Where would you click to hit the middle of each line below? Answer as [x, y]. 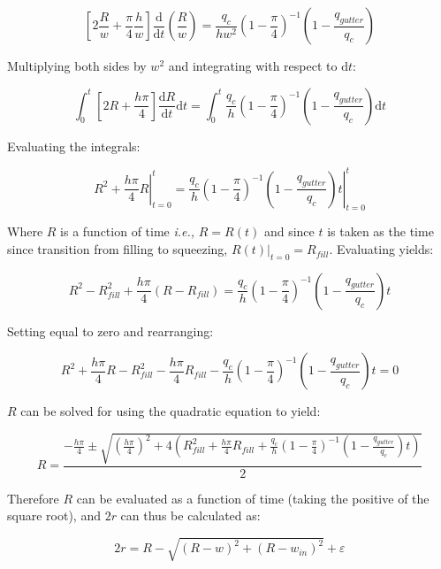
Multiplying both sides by [77, 65]
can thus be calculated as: [190, 515]
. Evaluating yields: [381, 249]
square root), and [54, 515]
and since [289, 231]
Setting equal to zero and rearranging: [110, 331]
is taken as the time [380, 231]
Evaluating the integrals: [74, 146]
